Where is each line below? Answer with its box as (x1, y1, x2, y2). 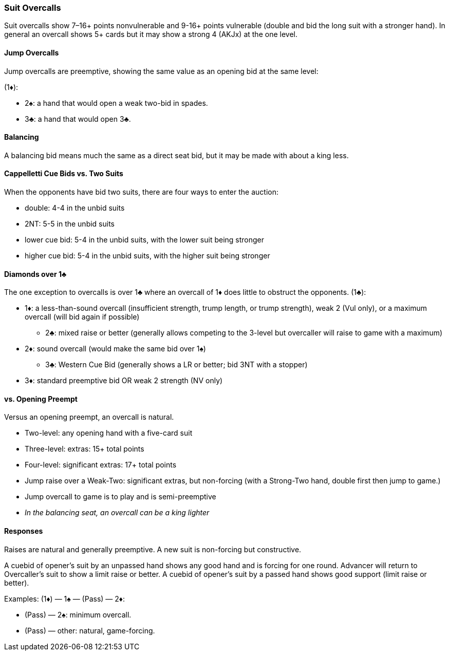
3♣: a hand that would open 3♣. (25, 114, 131, 123)
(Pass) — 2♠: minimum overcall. (25, 610, 132, 619)
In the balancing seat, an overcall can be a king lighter (25, 508, 210, 517)
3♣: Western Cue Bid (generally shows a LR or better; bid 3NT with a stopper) (45, 360, 308, 369)
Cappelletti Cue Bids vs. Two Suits (4, 169, 123, 178)
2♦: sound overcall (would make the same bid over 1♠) (25, 344, 206, 353)
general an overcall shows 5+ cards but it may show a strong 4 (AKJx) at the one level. (4, 30, 297, 39)
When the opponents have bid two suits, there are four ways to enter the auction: (4, 188, 279, 197)
